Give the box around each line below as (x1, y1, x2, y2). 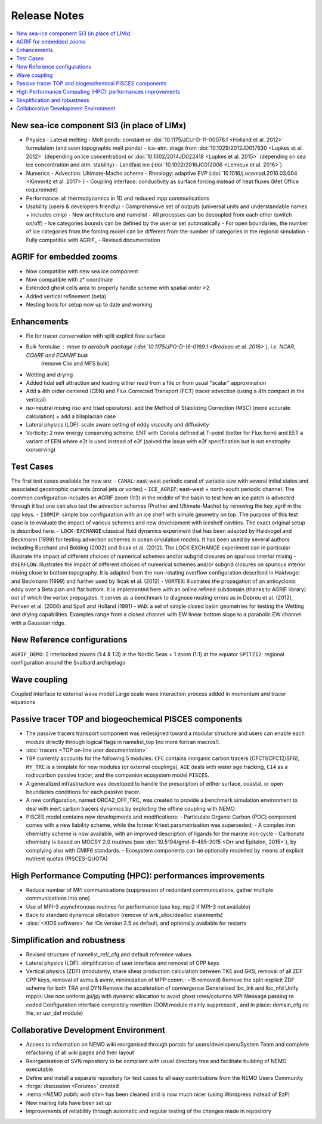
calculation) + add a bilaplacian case (26, 412, 116, 420)
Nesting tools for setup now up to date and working (26, 301, 153, 308)
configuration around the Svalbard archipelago (11, 659, 126, 666)
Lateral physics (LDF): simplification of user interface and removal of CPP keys (26, 959, 219, 966)
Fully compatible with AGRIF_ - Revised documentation (26, 236, 160, 243)
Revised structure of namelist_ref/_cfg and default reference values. (26, 951, 193, 958)
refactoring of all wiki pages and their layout (26, 1049, 134, 1056)
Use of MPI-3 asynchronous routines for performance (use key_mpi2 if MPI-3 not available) (26, 903, 250, 910)
